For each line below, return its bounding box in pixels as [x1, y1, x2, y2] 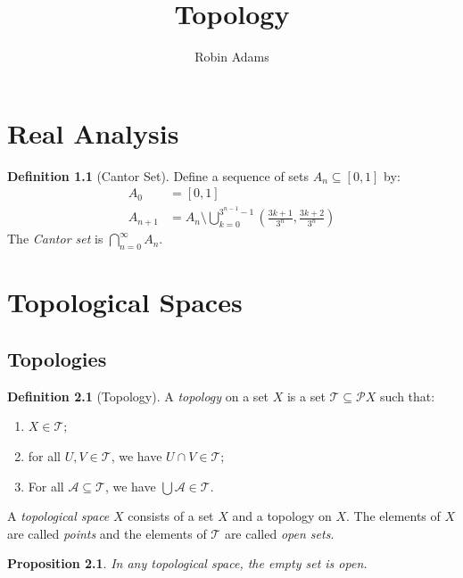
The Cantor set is [7, 229, 103, 248]
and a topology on [232, 507, 332, 525]
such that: [380, 386, 435, 405]
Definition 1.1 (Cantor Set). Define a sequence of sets [7, 166, 310, 185]
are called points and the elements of [7, 524, 207, 542]
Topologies [7, 344, 107, 372]
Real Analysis [7, 114, 179, 151]
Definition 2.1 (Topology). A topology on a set [7, 386, 269, 405]
